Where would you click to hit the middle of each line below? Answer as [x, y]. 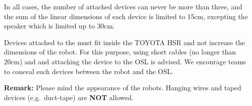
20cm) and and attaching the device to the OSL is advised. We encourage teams [125, 61]
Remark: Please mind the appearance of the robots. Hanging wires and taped [123, 88]
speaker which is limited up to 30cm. [59, 26]
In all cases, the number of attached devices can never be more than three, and [123, 6]
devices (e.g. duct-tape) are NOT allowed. [69, 97]
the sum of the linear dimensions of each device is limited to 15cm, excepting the [126, 16]
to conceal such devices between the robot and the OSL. [89, 71]
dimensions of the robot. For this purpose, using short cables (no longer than [120, 52]
